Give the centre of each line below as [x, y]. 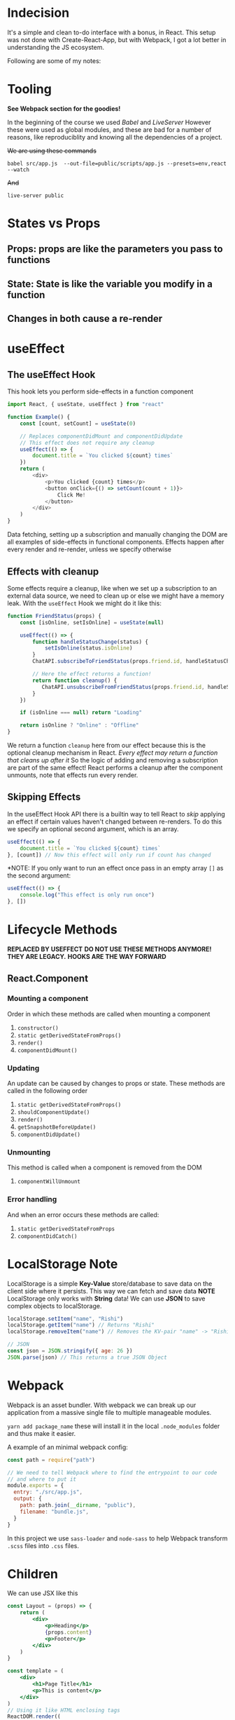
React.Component [48, 979]
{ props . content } [68, 1632]
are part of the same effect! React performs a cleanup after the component [115, 768]
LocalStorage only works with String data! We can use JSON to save [106, 1298]
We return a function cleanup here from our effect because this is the [107, 746]
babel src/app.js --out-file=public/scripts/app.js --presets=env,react [117, 163]
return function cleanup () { [75, 680]
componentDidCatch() [47, 1236]
